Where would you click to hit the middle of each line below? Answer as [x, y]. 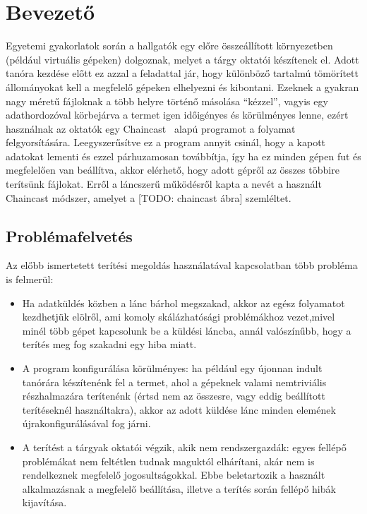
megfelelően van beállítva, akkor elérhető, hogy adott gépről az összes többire [173, 170]
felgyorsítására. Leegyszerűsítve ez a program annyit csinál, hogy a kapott [166, 142]
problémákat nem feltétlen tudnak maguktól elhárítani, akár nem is [168, 461]
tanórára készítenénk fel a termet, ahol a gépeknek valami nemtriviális [174, 382]
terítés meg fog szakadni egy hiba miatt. [109, 344]
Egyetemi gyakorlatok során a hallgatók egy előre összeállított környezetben [169, 46]
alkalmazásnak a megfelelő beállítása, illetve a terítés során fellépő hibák [179, 488]
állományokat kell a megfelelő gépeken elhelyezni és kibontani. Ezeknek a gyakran [182, 86]
